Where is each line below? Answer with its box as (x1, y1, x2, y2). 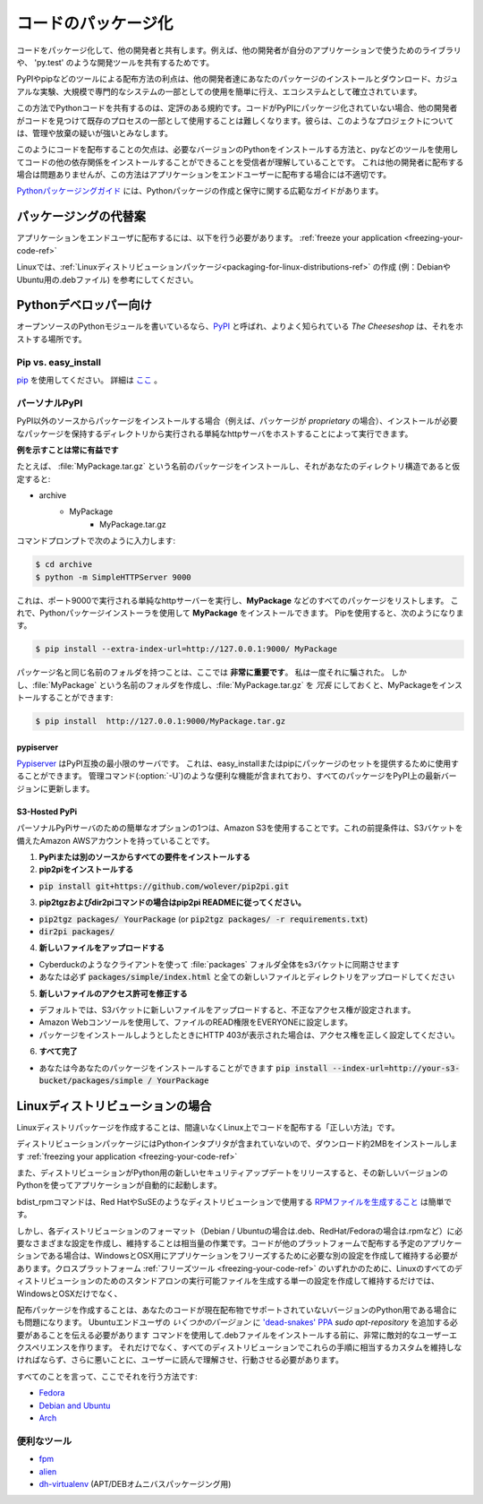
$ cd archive (35, 560, 93, 570)
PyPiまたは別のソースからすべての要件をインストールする (38, 852, 250, 863)
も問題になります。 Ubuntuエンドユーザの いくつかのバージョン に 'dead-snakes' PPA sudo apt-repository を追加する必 (16, 1317, 458, 1328)
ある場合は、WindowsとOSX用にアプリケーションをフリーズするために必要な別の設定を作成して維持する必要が (47, 1250, 458, 1261)
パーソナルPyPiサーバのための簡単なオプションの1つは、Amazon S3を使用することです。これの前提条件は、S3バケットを (16, 822, 464, 833)
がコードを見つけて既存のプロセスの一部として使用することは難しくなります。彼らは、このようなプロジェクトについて (16, 115, 454, 125)
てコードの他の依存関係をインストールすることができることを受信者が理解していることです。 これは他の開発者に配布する (16, 157, 464, 168)
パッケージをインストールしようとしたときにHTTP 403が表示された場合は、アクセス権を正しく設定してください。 (38, 1029, 460, 1040)
